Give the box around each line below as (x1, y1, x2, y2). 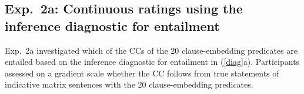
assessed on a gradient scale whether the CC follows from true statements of (5, 67, 279, 79)
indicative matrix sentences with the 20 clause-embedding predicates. (5, 78, 253, 90)
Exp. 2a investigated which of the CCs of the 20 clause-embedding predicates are (5, 44, 298, 56)
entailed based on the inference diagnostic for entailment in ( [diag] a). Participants (5, 55, 300, 68)
